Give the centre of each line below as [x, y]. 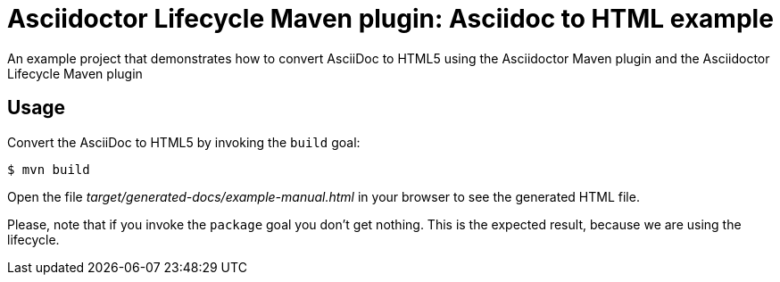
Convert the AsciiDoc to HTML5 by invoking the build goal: [184, 142]
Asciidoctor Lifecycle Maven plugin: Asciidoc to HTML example [390, 19]
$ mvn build [49, 169]
